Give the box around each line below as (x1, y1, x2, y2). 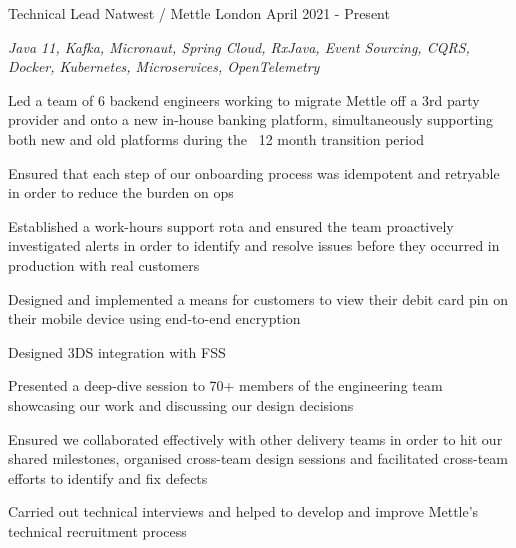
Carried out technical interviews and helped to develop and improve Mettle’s (8, 501, 479, 522)
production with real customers (8, 254, 200, 275)
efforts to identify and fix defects (8, 467, 208, 488)
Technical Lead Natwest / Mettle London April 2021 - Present (8, 3, 390, 23)
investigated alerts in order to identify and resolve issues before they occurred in (8, 235, 500, 256)
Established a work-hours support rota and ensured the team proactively (8, 215, 454, 236)
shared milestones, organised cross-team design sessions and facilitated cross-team (8, 448, 509, 469)
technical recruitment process (8, 520, 187, 541)
